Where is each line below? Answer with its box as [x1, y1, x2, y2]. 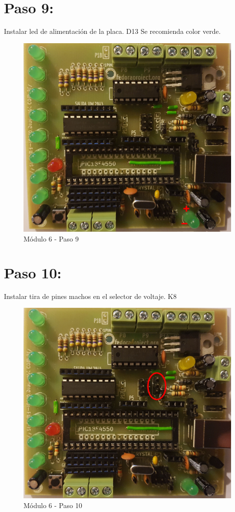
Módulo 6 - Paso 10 [23, 500, 82, 510]
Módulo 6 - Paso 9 [23, 233, 79, 243]
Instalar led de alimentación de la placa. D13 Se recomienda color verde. [4, 26, 221, 36]
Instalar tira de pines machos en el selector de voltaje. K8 [4, 291, 177, 301]
